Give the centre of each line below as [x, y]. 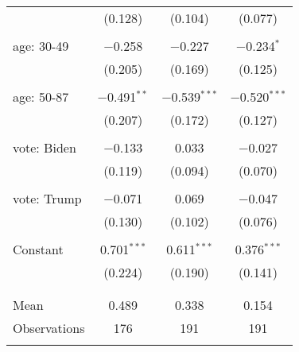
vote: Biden [45, 147]
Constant [38, 249]
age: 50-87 [41, 97]
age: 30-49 [41, 46]
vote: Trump [47, 198]
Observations [49, 328]
